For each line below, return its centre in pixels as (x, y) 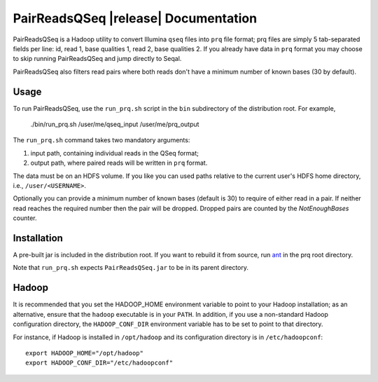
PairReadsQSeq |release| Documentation (135, 18)
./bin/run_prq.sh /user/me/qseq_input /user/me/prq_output (115, 124)
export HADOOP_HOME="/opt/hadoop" (84, 353)
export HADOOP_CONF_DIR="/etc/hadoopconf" (99, 363)
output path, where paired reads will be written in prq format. (119, 163)
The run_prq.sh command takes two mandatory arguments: (101, 140)
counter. (25, 218)
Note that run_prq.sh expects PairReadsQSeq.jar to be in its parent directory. (131, 268)
